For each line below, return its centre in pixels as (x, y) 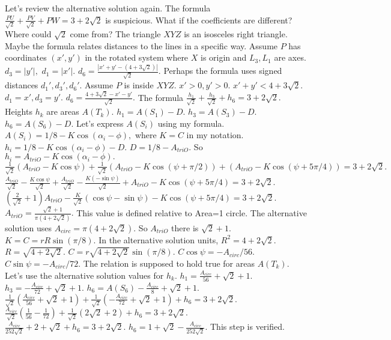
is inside (139, 85)
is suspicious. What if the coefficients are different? (199, 20)
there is (185, 227)
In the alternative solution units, (159, 239)
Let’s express (100, 123)
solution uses (29, 227)
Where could (28, 34)
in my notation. (215, 135)
